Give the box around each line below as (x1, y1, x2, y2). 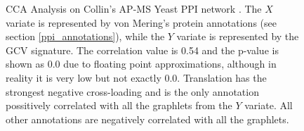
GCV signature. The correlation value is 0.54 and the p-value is (6, 42, 279, 57)
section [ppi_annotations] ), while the (6, 29, 165, 44)
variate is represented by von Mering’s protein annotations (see (6, 15, 277, 30)
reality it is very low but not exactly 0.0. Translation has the (6, 70, 267, 85)
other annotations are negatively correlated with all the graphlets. (6, 111, 289, 126)
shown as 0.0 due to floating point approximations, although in (6, 56, 277, 71)
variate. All (244, 98, 293, 113)
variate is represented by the (176, 29, 299, 44)
